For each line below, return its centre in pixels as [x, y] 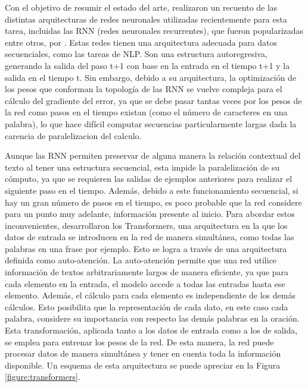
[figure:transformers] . [43, 377]
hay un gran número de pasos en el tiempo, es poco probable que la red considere [153, 202]
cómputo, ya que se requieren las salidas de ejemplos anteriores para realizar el [149, 179]
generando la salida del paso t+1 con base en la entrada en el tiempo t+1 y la [147, 65]
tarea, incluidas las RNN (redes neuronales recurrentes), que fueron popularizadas [154, 31]
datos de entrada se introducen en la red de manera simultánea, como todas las [150, 237]
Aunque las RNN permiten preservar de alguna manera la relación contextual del [153, 155]
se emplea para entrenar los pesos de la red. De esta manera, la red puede [139, 342]
